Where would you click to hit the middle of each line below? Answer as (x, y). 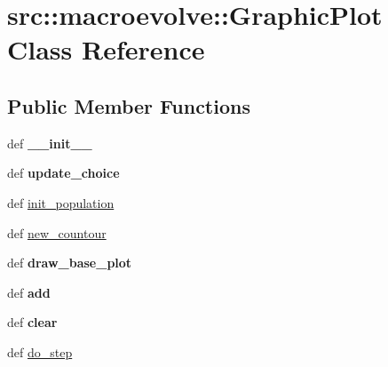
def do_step (40, 351)
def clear (32, 322)
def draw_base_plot (70, 263)
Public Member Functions (129, 105)
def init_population (61, 202)
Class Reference (106, 49)
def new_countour (57, 232)
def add (29, 292)
